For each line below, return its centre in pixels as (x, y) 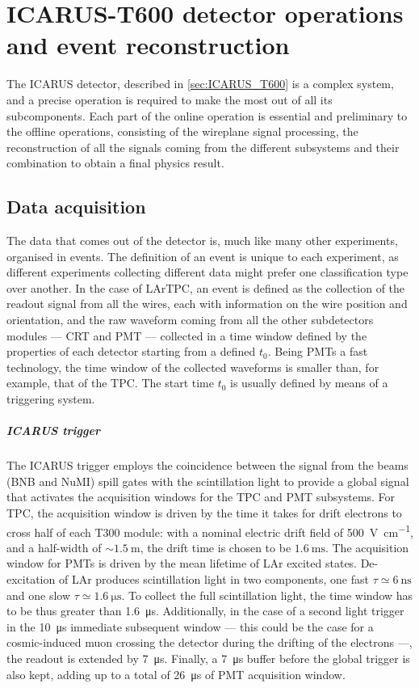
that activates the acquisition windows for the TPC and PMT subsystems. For (201, 497)
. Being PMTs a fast (318, 351)
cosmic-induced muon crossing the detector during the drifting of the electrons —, (209, 642)
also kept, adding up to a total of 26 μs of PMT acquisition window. (176, 674)
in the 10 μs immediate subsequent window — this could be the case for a (190, 626)
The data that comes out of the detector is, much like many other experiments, (202, 241)
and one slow (39, 595)
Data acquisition (76, 207)
